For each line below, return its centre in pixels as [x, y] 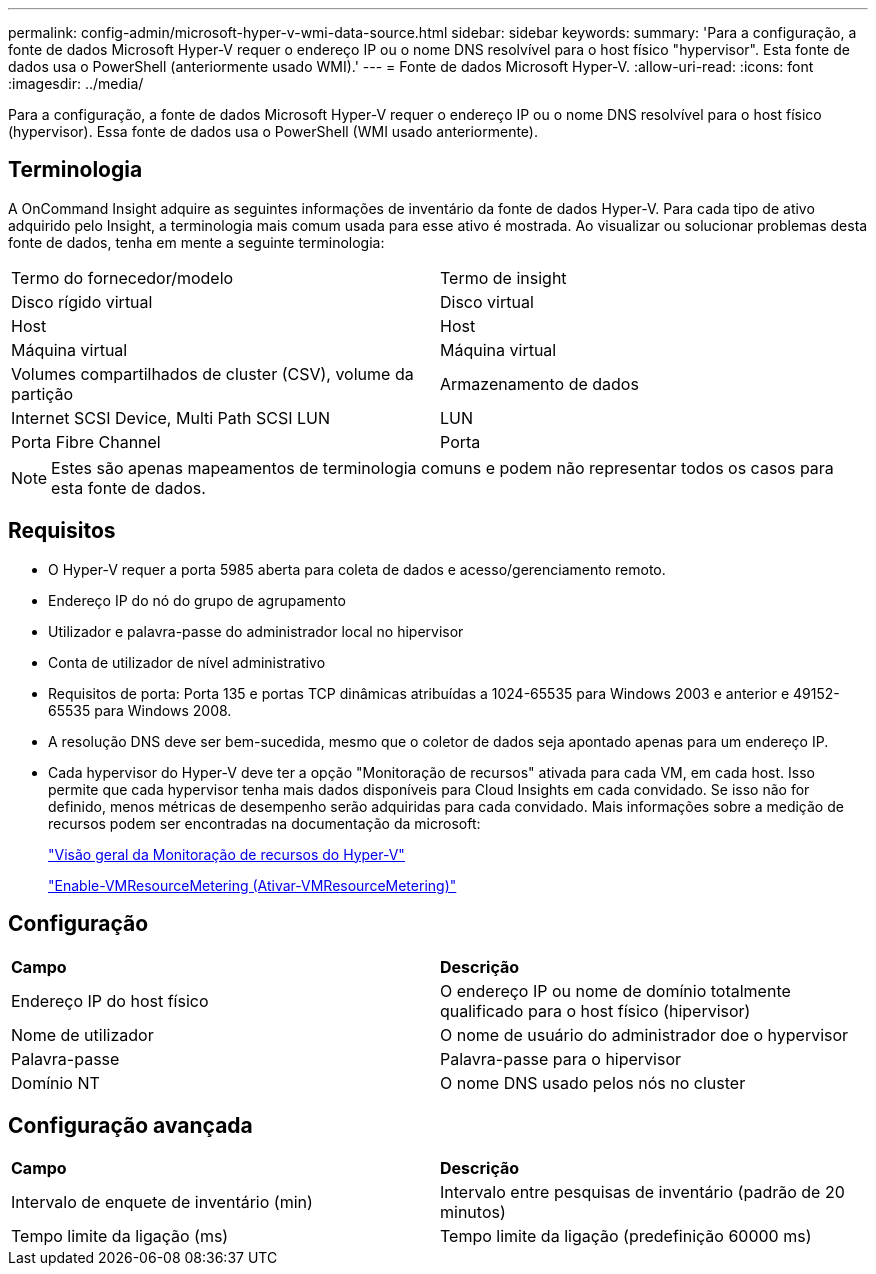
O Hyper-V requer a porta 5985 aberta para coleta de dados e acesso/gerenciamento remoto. [357, 569]
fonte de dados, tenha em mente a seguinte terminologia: [196, 242]
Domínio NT [55, 1082]
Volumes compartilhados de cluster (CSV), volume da [212, 373]
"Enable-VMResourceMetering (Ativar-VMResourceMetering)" [252, 885]
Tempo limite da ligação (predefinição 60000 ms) [626, 1236]
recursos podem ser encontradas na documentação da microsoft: [264, 823]
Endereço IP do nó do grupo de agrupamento [197, 600]
